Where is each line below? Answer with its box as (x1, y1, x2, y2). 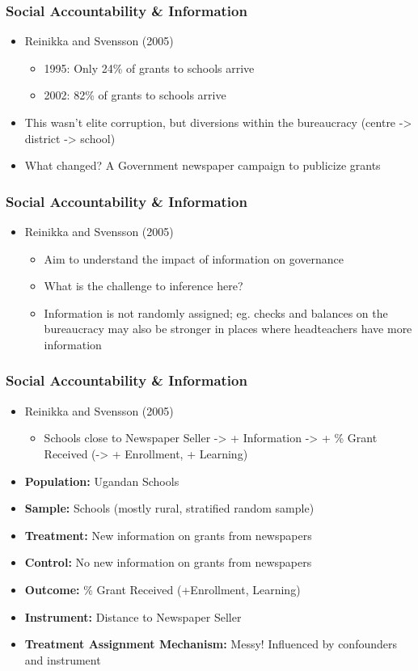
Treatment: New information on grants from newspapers (24, 526, 312, 543)
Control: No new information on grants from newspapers (24, 554, 312, 571)
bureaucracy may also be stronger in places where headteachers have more (44, 320, 412, 337)
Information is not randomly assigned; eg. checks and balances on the (44, 304, 388, 321)
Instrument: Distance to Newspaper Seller (24, 608, 242, 625)
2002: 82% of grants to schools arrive (44, 87, 226, 103)
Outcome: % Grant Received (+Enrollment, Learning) (24, 580, 301, 597)
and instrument (24, 651, 101, 668)
